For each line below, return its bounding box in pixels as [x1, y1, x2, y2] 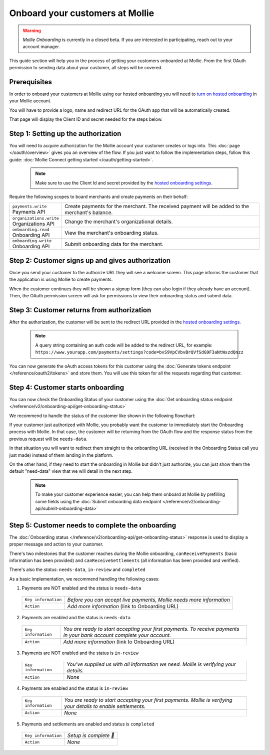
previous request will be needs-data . [9, 436, 87, 442]
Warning [22, 28, 41, 34]
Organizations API [12, 221, 55, 228]
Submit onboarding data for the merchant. [64, 241, 163, 248]
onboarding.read [12, 227, 49, 233]
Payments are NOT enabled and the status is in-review [21, 650, 138, 656]
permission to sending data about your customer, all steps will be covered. [9, 65, 162, 71]
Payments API [12, 208, 45, 215]
